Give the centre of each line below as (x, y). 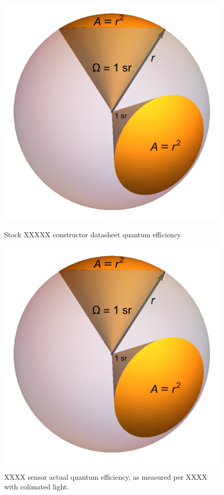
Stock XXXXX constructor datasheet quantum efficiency (93, 234)
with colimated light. (37, 487)
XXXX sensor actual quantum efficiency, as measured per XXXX (106, 476)
